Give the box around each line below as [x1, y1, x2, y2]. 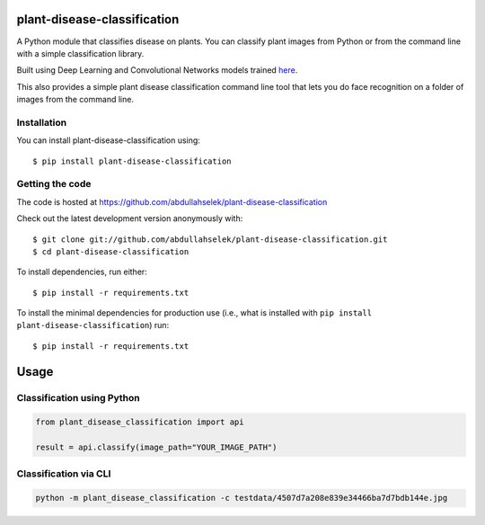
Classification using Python [16, 391, 141, 404]
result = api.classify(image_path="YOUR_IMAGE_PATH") [35, 442, 278, 453]
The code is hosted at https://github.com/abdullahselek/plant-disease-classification [16, 196, 328, 207]
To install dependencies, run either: [16, 266, 147, 278]
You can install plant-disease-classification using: [16, 135, 201, 146]
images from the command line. [16, 94, 135, 105]
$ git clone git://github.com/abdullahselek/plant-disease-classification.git [32, 234, 388, 245]
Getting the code [16, 178, 92, 191]
